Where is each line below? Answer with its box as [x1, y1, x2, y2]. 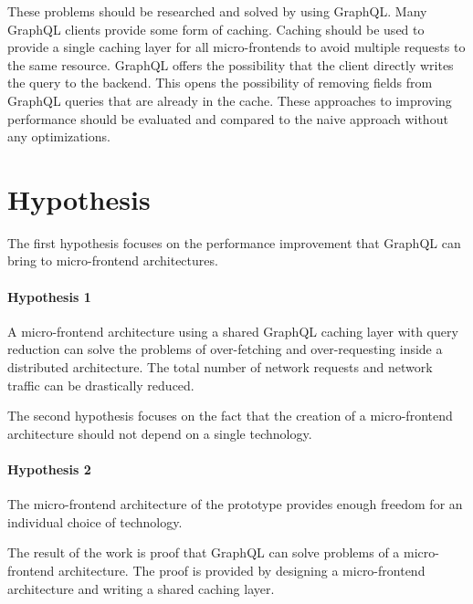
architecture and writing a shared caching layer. [7, 578, 275, 598]
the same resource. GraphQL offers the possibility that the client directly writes [7, 55, 454, 74]
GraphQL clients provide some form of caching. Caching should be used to [7, 19, 425, 38]
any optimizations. [7, 127, 110, 146]
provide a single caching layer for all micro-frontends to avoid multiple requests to [7, 37, 466, 57]
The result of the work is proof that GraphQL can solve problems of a [7, 543, 400, 562]
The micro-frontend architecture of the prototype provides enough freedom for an [7, 495, 463, 514]
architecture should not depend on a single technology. [7, 423, 312, 443]
